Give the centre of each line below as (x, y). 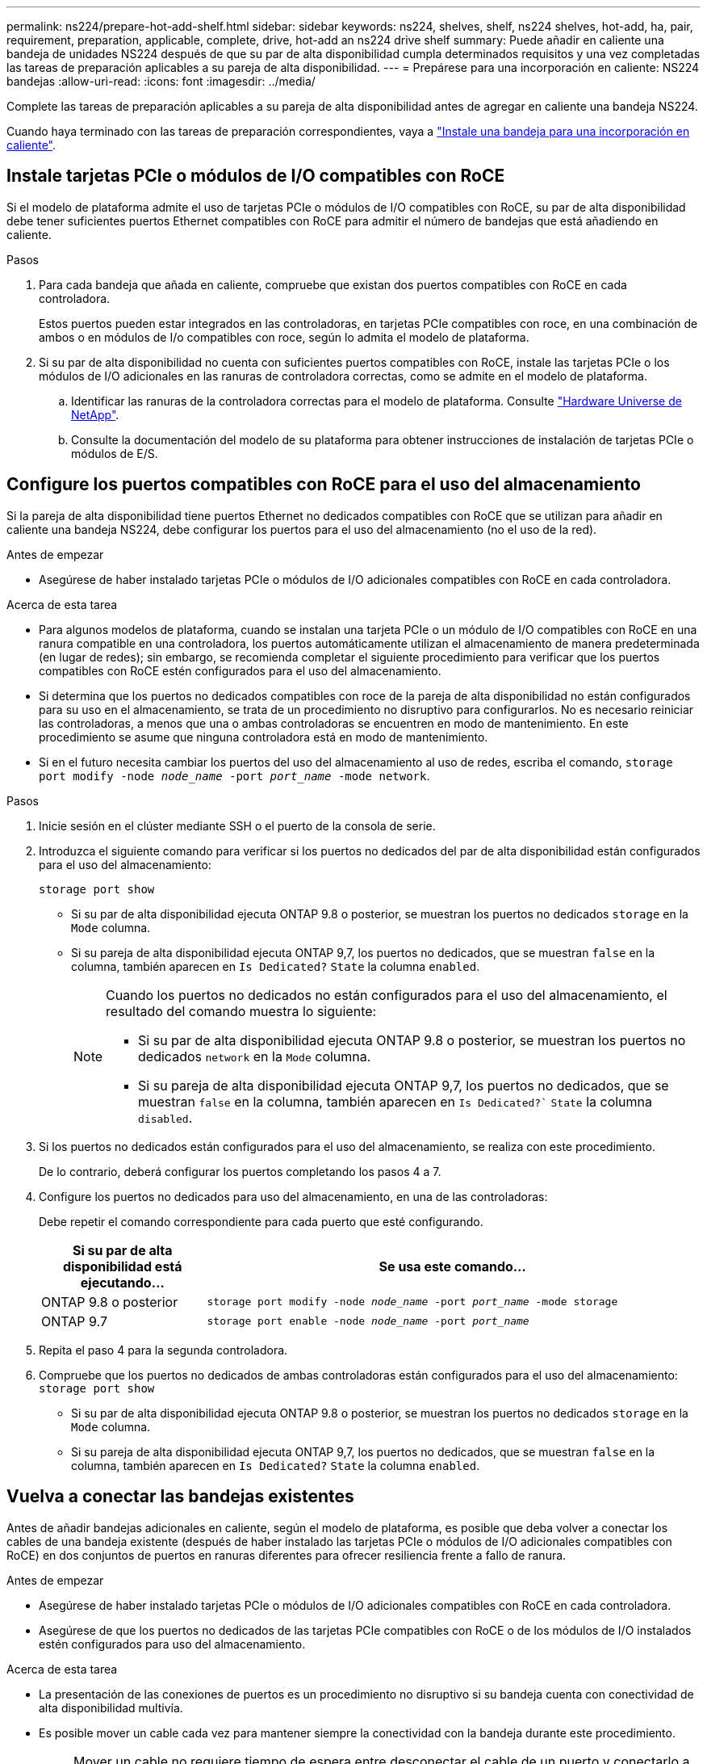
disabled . (165, 1117)
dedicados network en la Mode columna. (255, 1056)
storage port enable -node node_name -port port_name (368, 1321)
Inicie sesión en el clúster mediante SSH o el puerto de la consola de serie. (237, 825)
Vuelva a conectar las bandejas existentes (180, 1497)
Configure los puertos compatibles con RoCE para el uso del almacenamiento (324, 485)
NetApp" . (95, 414)
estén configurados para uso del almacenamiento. (172, 1644)
